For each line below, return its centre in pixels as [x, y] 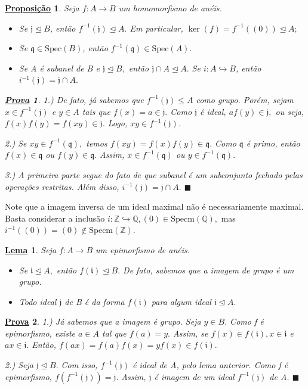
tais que [96, 111]
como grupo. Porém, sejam [245, 99]
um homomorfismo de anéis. [170, 8]
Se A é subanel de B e [59, 68]
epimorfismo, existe [40, 333]
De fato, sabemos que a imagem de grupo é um [209, 270]
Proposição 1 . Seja [42, 8]
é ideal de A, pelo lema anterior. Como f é [210, 365]
